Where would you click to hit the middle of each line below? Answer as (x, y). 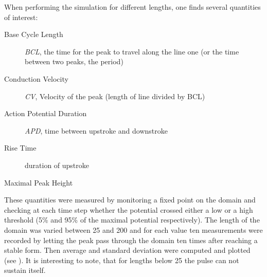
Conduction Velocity (36, 78)
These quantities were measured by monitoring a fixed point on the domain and (130, 200)
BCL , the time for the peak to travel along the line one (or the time (132, 51)
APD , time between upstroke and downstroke (96, 130)
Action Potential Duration (46, 113)
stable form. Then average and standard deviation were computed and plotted (127, 250)
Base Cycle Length (34, 34)
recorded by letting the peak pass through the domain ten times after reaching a (131, 240)
